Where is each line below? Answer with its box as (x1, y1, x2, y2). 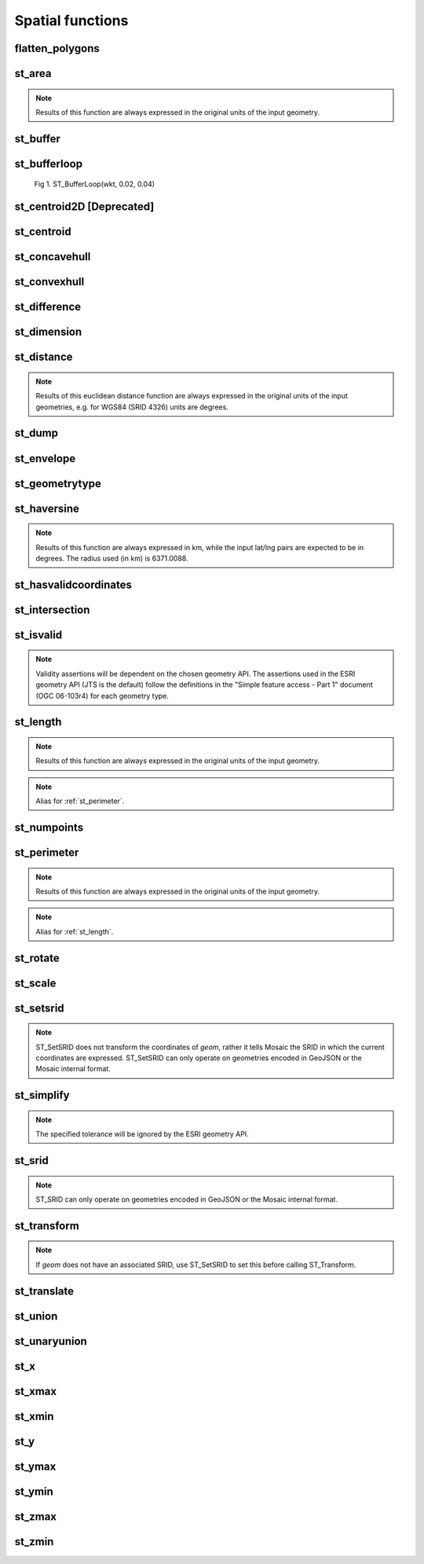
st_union (14, 1309, 58, 1323)
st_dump (14, 427, 59, 440)
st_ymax (14, 1459, 57, 1473)
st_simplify (14, 1089, 70, 1102)
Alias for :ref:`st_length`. (35, 927, 114, 936)
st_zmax (14, 1510, 57, 1523)
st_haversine (14, 501, 80, 515)
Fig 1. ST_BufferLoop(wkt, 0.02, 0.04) (34, 179, 155, 189)
